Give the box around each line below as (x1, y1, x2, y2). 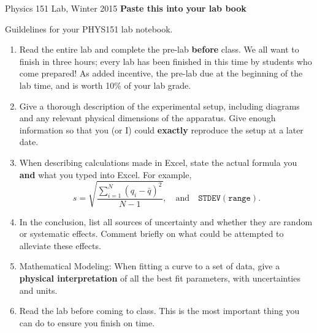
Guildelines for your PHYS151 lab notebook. (5, 22, 173, 35)
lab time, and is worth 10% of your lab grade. (19, 78, 191, 91)
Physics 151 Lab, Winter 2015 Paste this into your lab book (5, 2, 246, 14)
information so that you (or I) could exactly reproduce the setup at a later (19, 123, 304, 136)
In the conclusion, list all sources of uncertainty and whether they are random (19, 215, 313, 228)
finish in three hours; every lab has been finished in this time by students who (19, 54, 312, 67)
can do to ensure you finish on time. (19, 316, 155, 329)
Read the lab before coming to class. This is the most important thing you (19, 304, 300, 317)
